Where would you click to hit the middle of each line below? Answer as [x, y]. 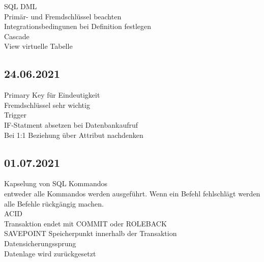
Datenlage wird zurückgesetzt [50, 253]
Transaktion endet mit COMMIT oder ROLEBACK [85, 223]
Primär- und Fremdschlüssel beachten [63, 16]
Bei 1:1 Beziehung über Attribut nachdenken [74, 135]
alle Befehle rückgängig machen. [54, 203]
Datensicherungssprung [40, 243]
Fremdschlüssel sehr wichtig [47, 105]
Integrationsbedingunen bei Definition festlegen [78, 26]
